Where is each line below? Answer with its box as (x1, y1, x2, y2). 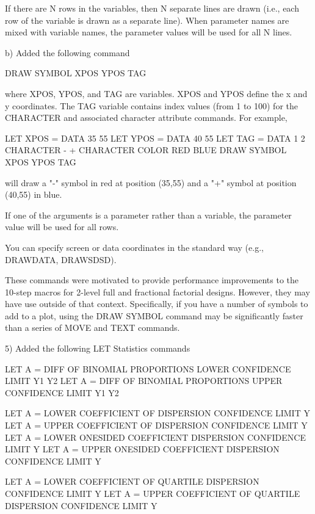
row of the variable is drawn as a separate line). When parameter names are (5, 13, 289, 26)
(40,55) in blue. (5, 188, 62, 201)
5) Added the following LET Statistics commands (5, 342, 190, 355)
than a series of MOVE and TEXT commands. (5, 321, 180, 334)
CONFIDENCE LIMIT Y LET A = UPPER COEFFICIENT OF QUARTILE (5, 487, 300, 499)
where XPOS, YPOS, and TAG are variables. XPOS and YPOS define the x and (5, 87, 308, 100)
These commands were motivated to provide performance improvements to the (5, 273, 299, 286)
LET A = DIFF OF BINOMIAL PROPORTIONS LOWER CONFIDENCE (5, 362, 291, 375)
